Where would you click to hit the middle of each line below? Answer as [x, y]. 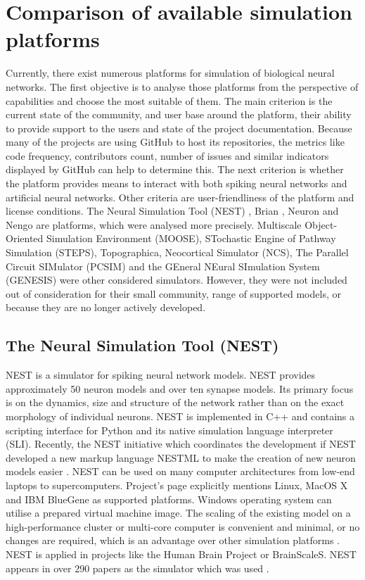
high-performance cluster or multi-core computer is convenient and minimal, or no [183, 526]
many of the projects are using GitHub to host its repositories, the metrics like [175, 142]
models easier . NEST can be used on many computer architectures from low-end [180, 471]
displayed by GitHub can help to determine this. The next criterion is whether [175, 169]
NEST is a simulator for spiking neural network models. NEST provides [161, 375]
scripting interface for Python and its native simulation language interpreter [169, 430]
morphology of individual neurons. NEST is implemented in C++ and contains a [180, 416]
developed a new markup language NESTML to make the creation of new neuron [181, 457]
